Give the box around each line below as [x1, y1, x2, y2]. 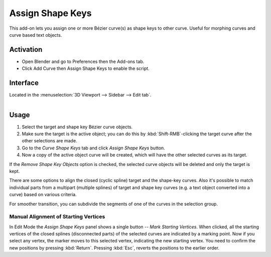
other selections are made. [22, 138, 77, 144]
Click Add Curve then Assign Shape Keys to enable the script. [22, 65, 150, 71]
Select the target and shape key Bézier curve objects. [22, 124, 133, 130]
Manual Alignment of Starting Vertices [9, 213, 105, 220]
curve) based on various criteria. [9, 192, 77, 198]
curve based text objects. [9, 32, 62, 38]
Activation [9, 45, 43, 54]
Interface [9, 78, 39, 88]
